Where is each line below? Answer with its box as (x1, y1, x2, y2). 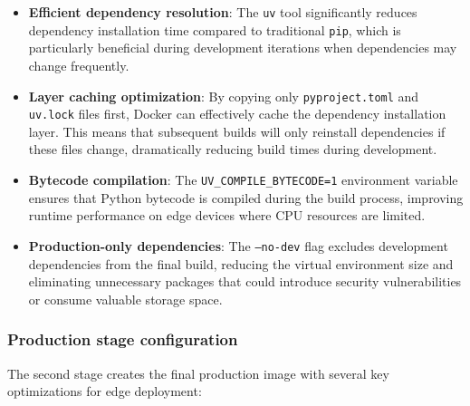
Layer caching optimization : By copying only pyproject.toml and (28, 86, 419, 105)
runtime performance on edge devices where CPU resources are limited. (28, 206, 426, 225)
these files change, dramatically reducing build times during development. (28, 140, 437, 159)
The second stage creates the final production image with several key (7, 363, 389, 382)
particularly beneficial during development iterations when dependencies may (28, 38, 457, 57)
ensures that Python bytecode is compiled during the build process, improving (28, 188, 464, 207)
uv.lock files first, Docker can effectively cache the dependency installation (28, 104, 446, 123)
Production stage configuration (7, 328, 238, 351)
